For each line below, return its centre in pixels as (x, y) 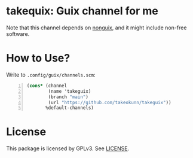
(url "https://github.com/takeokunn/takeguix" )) (110, 102)
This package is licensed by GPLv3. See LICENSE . (68, 148)
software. (18, 34)
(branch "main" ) (68, 97)
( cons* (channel (47, 86)
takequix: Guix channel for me (82, 11)
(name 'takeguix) (70, 91)
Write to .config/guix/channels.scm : (51, 75)
